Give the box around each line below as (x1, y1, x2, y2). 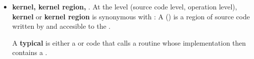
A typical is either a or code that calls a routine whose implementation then (12, 37, 246, 48)
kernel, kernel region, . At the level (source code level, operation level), (12, 1, 237, 11)
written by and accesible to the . (12, 21, 111, 31)
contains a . (12, 47, 48, 58)
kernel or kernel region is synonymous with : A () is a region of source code (12, 11, 250, 21)
